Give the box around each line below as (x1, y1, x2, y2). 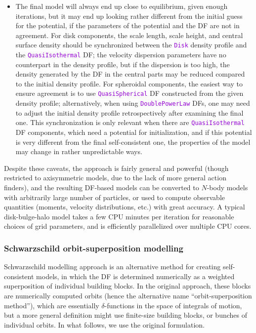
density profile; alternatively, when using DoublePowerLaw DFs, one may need (15, 98, 250, 108)
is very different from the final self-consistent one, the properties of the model (15, 136, 251, 147)
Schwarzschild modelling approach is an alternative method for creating (4, 261, 221, 272)
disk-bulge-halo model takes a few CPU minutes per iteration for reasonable (4, 211, 234, 221)
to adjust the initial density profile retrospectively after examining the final (15, 107, 244, 118)
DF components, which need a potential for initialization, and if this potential (15, 127, 252, 137)
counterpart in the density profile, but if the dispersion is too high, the (15, 59, 230, 69)
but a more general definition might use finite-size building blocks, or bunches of (4, 310, 247, 320)
